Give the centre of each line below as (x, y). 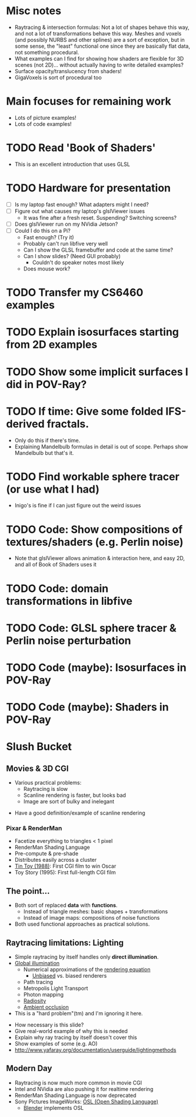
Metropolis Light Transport (56, 988)
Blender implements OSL (54, 1108)
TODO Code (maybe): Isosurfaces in (96, 667)
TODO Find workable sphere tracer (93, 476)
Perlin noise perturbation (69, 641)
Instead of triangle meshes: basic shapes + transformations (96, 911)
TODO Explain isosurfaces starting (93, 332)
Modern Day (29, 1068)
